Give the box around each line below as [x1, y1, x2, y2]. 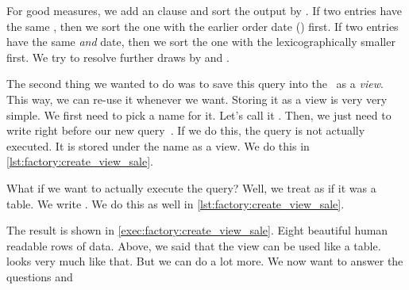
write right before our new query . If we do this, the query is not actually [6, 122, 365, 139]
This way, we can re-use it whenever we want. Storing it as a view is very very [6, 90, 388, 107]
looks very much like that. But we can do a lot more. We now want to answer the [6, 253, 403, 269]
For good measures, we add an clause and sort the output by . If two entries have [6, 2, 403, 18]
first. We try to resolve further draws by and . [6, 48, 230, 65]
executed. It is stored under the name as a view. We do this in [6, 137, 310, 154]
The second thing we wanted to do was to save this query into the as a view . [6, 75, 384, 92]
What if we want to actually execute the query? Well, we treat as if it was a [6, 179, 376, 196]
